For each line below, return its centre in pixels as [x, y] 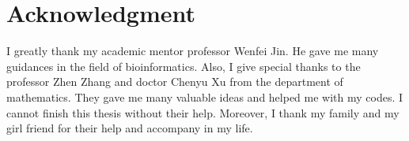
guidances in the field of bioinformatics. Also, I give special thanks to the [184, 66]
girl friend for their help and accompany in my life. [130, 128]
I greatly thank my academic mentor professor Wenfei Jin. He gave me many [193, 51]
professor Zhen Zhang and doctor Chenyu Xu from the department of [175, 82]
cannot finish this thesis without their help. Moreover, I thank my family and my [203, 112]
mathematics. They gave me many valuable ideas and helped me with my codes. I [205, 96]
